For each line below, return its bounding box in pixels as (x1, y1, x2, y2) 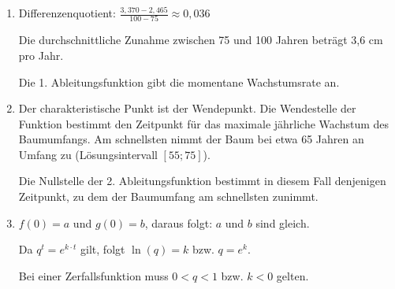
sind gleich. (255, 214, 310, 231)
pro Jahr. (18, 46, 64, 63)
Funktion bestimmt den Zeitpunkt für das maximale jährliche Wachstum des (18, 115, 389, 132)
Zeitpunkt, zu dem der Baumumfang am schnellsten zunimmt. (18, 188, 319, 205)
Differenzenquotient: (18, 5, 116, 20)
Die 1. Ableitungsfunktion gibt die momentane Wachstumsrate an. (18, 73, 340, 90)
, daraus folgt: (144, 214, 213, 231)
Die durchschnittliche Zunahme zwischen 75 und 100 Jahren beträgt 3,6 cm (18, 31, 383, 48)
